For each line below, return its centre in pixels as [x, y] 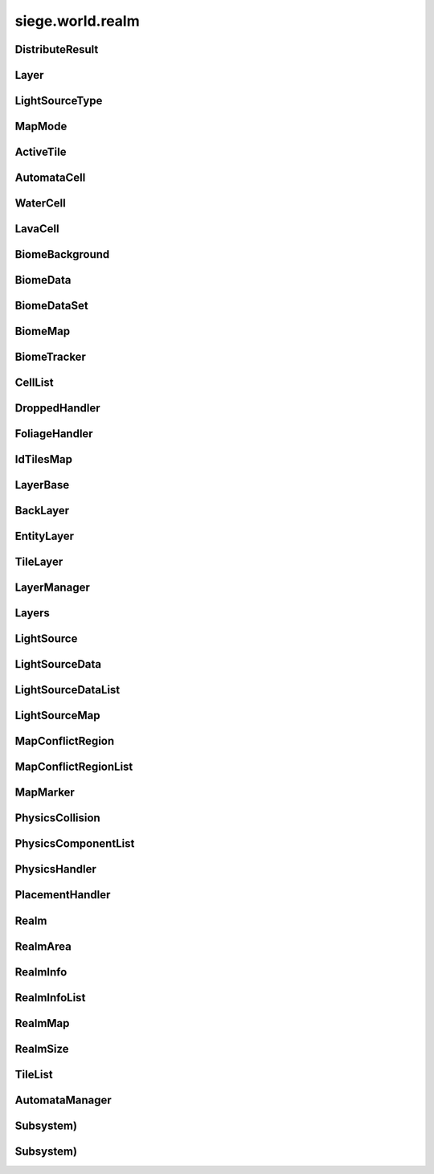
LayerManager [52, 588]
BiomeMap [43, 331]
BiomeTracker [50, 357]
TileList [34, 1074]
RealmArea [43, 946]
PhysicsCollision [57, 818]
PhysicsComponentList [75, 844]
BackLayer [42, 511]
